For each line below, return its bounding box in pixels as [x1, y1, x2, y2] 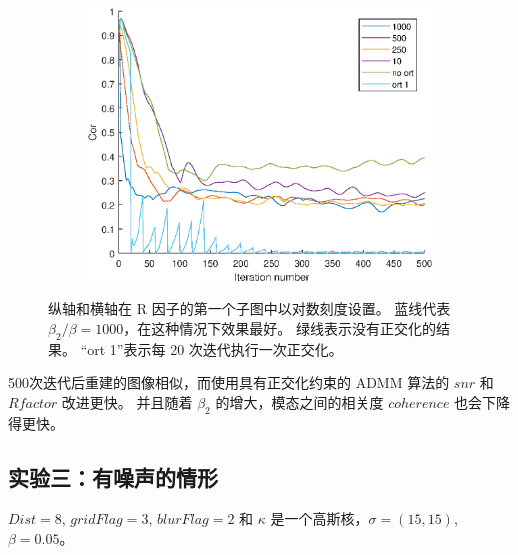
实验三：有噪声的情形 [8, 461, 218, 492]
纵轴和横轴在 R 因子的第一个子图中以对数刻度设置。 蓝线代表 [48, 298, 451, 319]
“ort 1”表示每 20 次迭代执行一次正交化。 [80, 338, 343, 359]
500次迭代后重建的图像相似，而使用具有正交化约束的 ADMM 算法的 [8, 372, 450, 393]
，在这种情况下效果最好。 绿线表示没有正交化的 [123, 317, 436, 338]
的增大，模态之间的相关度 [215, 391, 384, 412]
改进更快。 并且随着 [61, 391, 193, 412]
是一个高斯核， [270, 508, 369, 529]
